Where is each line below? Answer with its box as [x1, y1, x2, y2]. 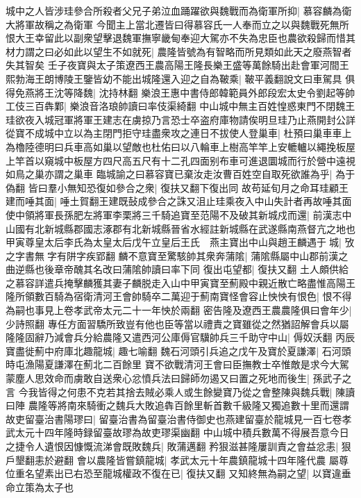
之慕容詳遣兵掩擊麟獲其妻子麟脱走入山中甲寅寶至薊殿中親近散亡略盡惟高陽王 [6, 275, 355, 290]
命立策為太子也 [6, 479, 74, 494]
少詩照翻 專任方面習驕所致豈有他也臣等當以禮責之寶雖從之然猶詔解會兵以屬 [6, 316, 349, 331]
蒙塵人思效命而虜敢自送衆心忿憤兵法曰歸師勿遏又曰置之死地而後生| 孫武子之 [6, 371, 352, 385]
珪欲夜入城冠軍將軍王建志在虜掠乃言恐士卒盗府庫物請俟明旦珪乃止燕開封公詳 [6, 112, 355, 126]
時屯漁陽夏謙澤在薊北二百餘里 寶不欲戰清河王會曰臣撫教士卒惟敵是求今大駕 [6, 357, 349, 372]
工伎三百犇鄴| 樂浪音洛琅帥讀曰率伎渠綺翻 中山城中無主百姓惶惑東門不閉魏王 [6, 99, 355, 113]
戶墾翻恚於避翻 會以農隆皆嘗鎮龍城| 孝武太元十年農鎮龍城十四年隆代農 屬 [6, 452, 339, 467]
